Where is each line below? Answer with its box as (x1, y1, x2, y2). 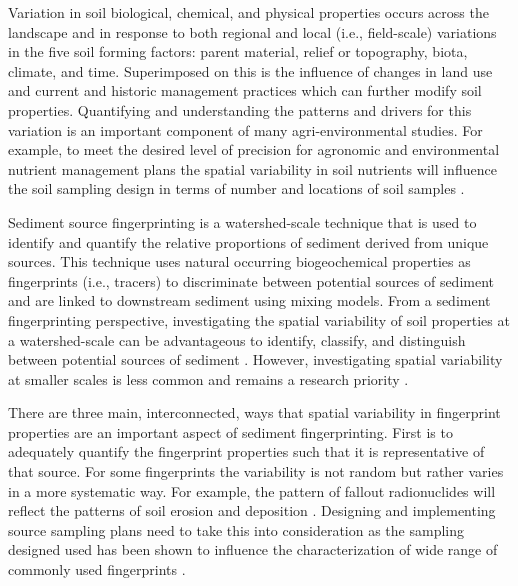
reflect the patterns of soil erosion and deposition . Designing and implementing (8, 500, 496, 521)
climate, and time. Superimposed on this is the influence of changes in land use (8, 60, 493, 81)
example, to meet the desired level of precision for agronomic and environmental (8, 139, 500, 160)
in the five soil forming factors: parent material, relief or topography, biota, (8, 41, 468, 62)
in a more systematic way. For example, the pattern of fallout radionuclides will (8, 480, 496, 501)
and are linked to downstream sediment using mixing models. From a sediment (8, 290, 491, 311)
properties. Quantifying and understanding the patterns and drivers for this (8, 99, 472, 120)
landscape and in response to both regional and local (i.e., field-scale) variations (8, 21, 497, 42)
